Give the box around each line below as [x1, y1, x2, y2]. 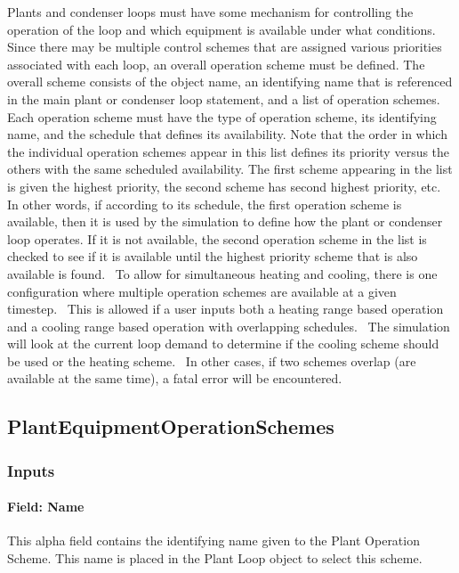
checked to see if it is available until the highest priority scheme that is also [7, 247, 418, 266]
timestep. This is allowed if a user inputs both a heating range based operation [7, 299, 444, 318]
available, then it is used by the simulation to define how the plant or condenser [7, 212, 443, 231]
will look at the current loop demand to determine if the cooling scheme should [7, 334, 439, 353]
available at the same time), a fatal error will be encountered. [7, 369, 342, 388]
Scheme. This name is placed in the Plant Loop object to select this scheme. [7, 549, 423, 568]
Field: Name [7, 497, 85, 516]
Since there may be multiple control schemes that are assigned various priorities [7, 37, 442, 56]
